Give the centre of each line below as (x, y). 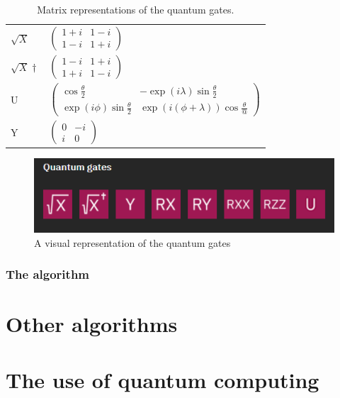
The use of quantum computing (163, 379)
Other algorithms (92, 324)
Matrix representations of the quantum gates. (136, 9)
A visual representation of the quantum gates (132, 242)
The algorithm (48, 274)
